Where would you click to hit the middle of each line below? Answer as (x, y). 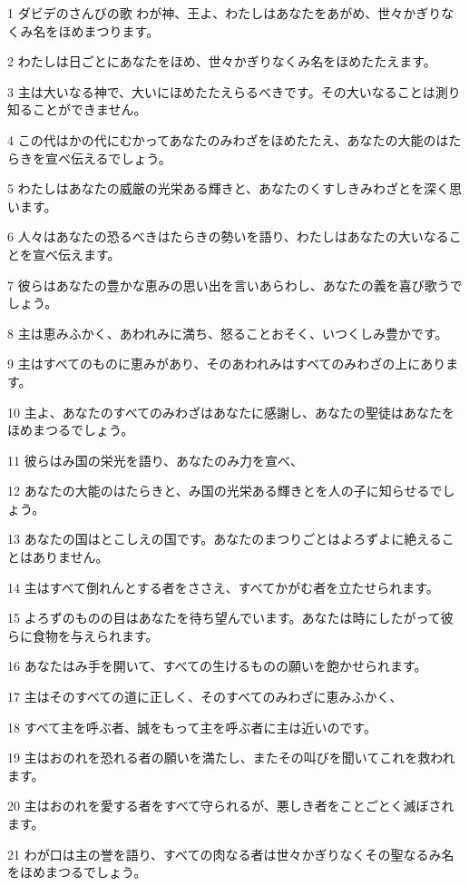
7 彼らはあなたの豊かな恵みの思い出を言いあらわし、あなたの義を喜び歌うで (235, 285)
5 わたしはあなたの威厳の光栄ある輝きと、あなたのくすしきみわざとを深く (229, 188)
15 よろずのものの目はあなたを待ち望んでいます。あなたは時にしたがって (224, 618)
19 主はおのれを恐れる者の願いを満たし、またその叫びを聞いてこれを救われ (231, 758)
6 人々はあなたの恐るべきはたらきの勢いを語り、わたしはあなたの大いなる (228, 236)
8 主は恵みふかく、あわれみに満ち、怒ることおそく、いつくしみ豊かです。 (228, 333)
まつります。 (122, 30)
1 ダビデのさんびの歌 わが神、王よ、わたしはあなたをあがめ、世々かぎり (225, 13)
